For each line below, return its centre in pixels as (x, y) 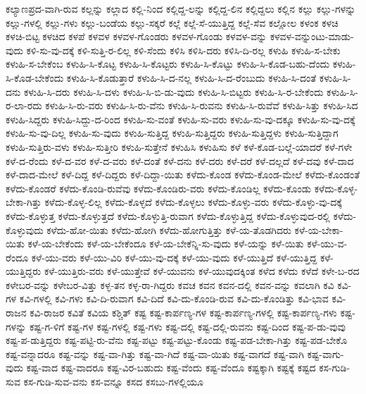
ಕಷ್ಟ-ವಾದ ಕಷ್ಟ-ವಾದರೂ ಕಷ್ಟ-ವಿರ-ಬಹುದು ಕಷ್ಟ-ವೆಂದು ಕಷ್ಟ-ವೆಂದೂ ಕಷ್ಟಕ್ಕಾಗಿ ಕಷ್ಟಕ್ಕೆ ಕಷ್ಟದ (171, 368)
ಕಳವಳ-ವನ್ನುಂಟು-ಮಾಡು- (312, 36)
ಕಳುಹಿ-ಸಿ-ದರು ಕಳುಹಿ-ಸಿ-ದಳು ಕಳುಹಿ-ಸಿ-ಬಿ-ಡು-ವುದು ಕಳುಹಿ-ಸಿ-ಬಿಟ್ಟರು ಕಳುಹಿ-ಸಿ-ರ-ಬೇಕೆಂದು (173, 91)
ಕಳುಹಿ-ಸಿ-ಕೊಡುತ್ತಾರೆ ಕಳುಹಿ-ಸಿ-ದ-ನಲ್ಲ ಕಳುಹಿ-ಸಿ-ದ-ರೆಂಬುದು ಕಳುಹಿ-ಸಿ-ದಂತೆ (191, 77)
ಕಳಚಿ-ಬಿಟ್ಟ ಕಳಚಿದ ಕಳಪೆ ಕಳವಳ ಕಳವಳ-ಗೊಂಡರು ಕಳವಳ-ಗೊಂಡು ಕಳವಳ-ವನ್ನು (137, 36)
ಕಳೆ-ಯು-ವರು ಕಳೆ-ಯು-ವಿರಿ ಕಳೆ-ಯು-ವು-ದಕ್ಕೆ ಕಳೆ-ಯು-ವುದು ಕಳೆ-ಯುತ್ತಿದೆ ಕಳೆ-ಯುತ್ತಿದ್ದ (174, 257)
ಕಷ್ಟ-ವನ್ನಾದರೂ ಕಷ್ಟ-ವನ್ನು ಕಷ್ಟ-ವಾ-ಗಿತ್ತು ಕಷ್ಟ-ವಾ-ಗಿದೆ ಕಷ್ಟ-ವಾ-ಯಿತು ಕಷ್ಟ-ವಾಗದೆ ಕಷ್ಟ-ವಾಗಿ (155, 353)
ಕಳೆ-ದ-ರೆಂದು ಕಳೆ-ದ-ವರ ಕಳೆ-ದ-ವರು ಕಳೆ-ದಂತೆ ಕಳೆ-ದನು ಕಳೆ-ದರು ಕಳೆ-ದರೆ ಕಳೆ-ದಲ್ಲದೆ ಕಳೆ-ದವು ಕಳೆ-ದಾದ (180, 160)
